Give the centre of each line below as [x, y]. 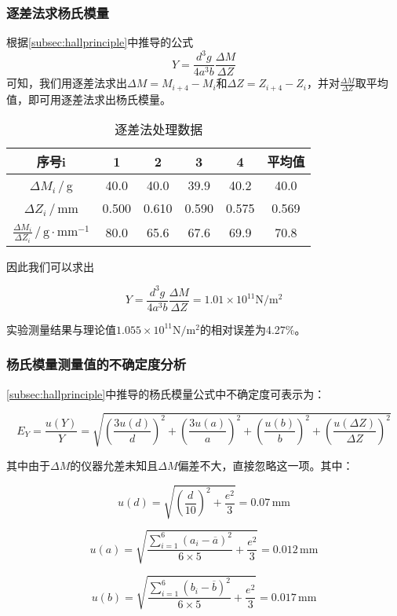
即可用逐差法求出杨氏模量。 [99, 99]
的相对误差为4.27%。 [253, 329]
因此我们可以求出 [50, 266]
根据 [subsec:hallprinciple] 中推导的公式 [100, 42]
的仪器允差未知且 [114, 465]
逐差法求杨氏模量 [58, 12]
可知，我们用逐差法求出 [67, 83]
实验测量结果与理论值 [61, 329]
